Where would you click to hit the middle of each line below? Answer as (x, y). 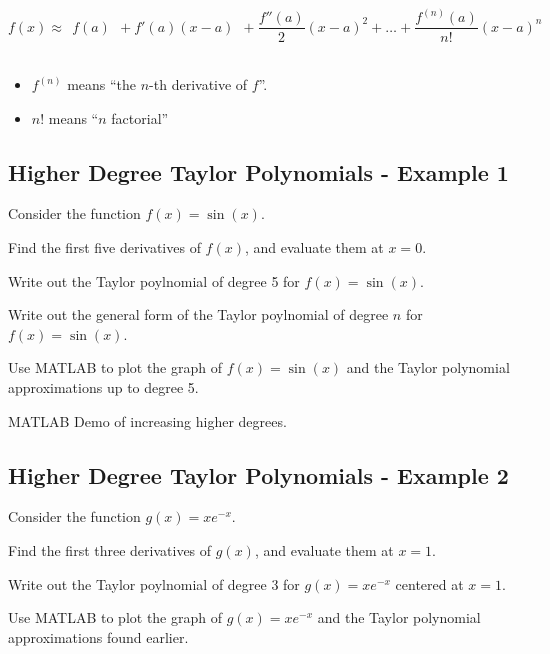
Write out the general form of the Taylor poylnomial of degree (198, 314)
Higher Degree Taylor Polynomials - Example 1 (258, 171)
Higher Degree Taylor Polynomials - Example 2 (258, 474)
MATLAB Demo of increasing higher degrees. (147, 420)
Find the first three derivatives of (110, 550)
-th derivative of (198, 84)
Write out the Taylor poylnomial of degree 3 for (154, 583)
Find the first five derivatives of (104, 247)
